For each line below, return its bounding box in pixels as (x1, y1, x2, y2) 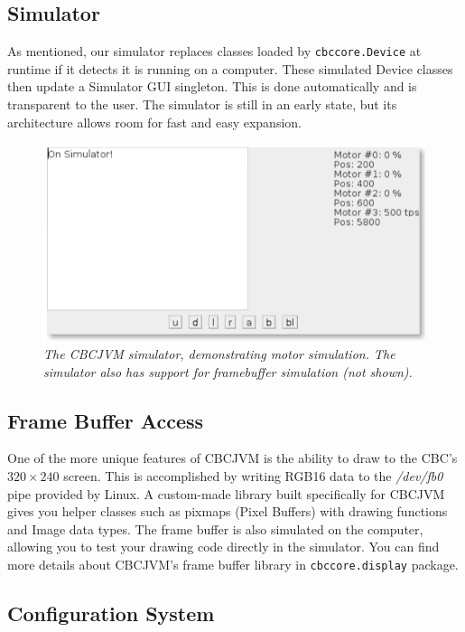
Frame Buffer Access (7, 406, 204, 434)
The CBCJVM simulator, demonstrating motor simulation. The (43, 344, 395, 363)
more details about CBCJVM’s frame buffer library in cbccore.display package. (7, 554, 459, 573)
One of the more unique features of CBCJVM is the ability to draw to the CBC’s (7, 448, 458, 467)
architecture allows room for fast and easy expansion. (7, 112, 302, 131)
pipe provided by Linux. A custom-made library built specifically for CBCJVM (7, 484, 445, 503)
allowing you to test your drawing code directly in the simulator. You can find (7, 537, 440, 556)
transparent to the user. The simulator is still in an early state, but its (7, 95, 397, 114)
